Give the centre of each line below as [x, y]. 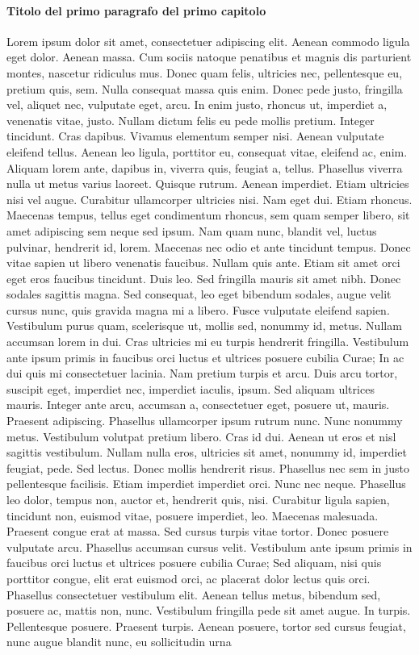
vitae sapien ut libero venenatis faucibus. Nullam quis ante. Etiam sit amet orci [203, 263]
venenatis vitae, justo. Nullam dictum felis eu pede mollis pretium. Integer [191, 120]
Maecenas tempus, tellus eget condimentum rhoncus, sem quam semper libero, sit [208, 215]
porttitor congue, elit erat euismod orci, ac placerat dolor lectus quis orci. [189, 578]
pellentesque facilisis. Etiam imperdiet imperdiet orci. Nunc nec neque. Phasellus [206, 484]
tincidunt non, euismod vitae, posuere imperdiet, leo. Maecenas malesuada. [193, 515]
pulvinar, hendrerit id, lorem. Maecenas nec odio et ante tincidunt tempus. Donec [209, 246]
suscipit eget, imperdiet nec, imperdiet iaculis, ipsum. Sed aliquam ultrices [191, 388]
